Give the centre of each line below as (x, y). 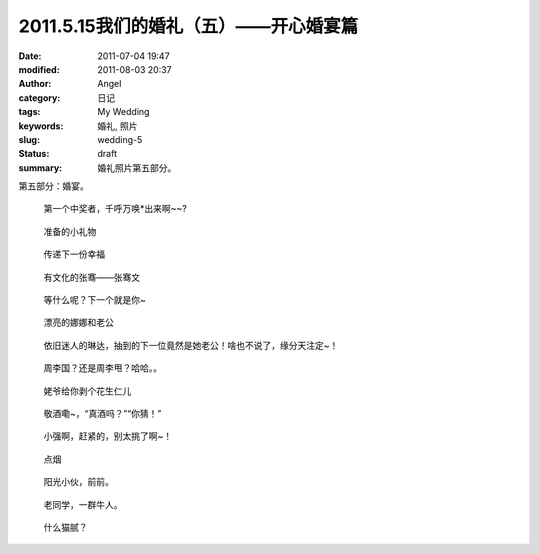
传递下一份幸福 (74, 254)
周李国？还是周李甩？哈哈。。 (102, 368)
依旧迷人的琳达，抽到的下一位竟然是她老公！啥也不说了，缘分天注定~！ (191, 345)
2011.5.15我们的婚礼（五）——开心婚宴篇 (188, 26)
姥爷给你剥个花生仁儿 (87, 391)
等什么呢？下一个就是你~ (95, 300)
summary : (40, 167)
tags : (29, 112)
